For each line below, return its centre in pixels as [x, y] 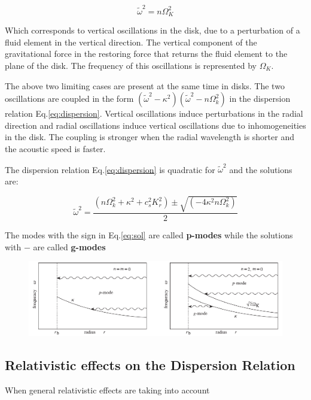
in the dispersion [260, 99]
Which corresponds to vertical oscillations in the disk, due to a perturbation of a [153, 30]
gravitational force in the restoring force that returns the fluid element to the [146, 54]
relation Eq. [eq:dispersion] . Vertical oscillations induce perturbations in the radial [154, 113]
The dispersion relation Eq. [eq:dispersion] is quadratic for [110, 169]
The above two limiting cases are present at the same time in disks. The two [145, 85]
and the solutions [261, 169]
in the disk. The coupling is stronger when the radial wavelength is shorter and [150, 137]
